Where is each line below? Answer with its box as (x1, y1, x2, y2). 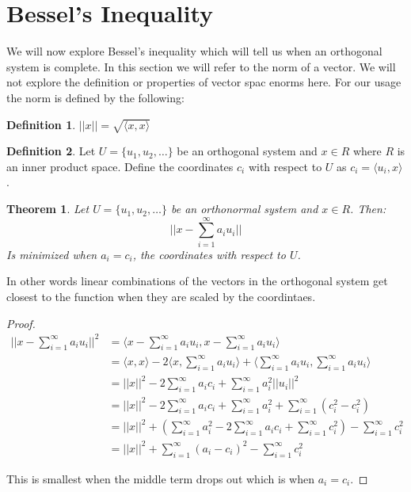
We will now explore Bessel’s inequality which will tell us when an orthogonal (6, 43, 382, 59)
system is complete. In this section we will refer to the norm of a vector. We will (6, 58, 396, 74)
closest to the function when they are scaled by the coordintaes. (6, 288, 316, 304)
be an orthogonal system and (177, 143, 318, 159)
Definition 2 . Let (6, 143, 96, 159)
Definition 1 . (6, 116, 76, 132)
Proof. (6, 315, 36, 331)
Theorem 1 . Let (6, 200, 89, 217)
